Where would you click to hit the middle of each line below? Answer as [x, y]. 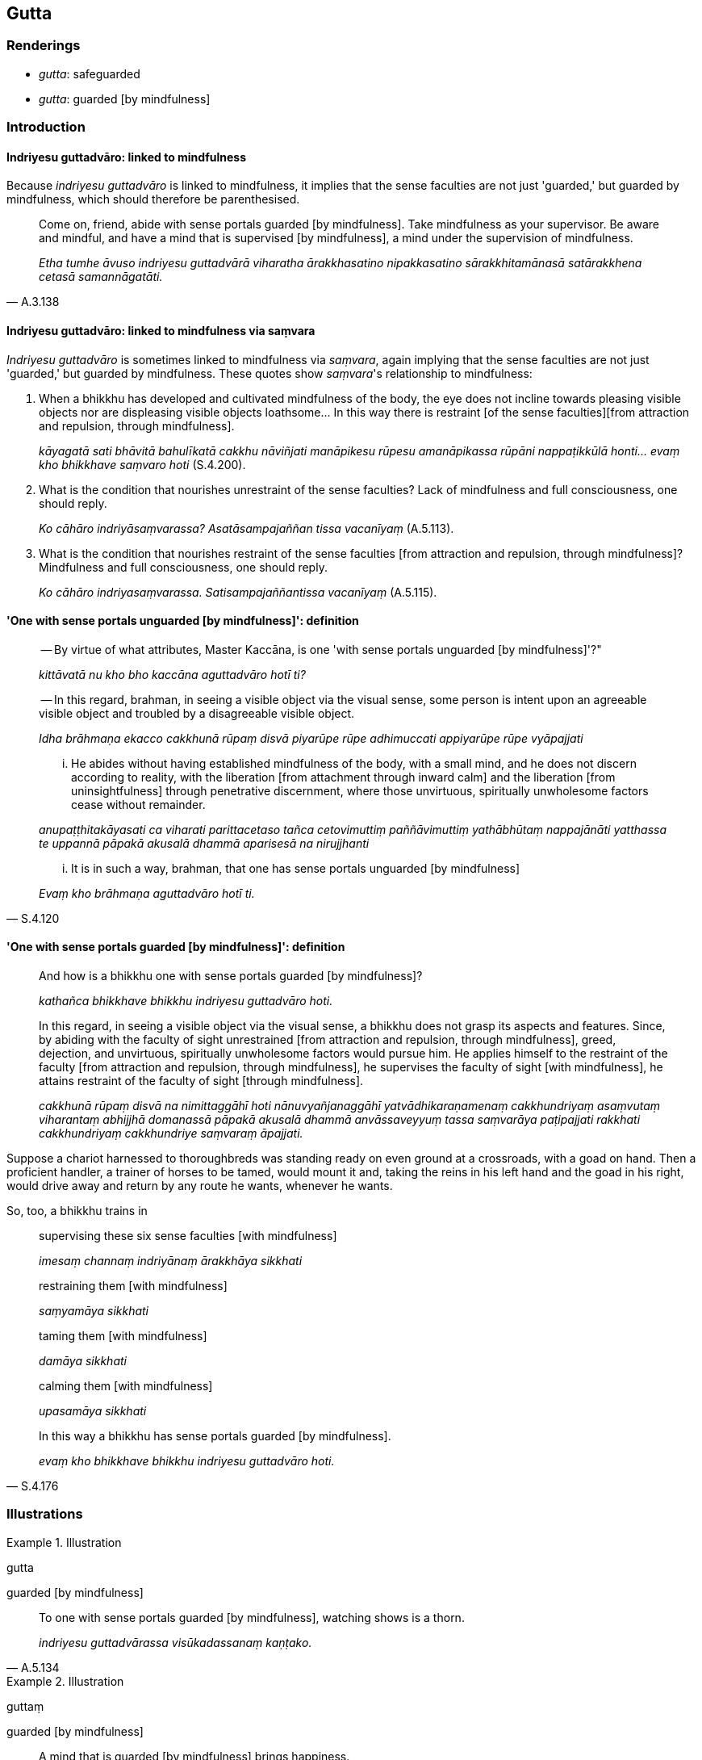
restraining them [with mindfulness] [133, 1286]
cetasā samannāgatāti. [101, 277]
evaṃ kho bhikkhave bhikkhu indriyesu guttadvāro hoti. [187, 1461]
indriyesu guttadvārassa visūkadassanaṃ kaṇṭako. [175, 1642]
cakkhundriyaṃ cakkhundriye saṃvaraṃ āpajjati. [171, 1134]
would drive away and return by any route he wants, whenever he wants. [200, 1186]
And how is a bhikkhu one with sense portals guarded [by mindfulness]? [231, 976]
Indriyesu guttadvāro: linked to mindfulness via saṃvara [161, 331]
